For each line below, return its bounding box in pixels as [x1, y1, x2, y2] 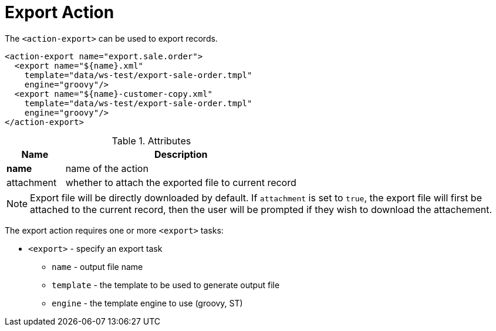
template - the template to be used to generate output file [52, 279, 280, 290]
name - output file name [52, 261, 143, 272]
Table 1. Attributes [112, 134, 191, 147]
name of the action [65, 162, 149, 174]
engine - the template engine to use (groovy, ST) [52, 298, 243, 308]
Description [154, 148, 208, 160]
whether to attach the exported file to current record [65, 176, 296, 188]
